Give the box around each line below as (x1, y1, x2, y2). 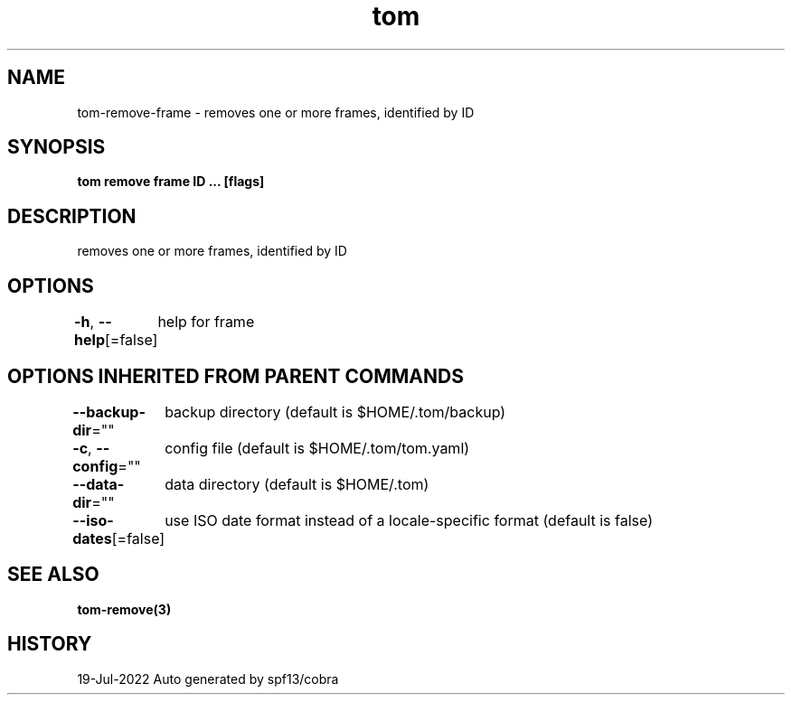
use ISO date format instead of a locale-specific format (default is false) (165, 510, 653, 529)
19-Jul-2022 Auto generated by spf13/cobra (77, 670, 339, 687)
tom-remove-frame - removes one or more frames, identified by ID (77, 104, 475, 120)
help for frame (157, 313, 255, 332)
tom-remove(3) (77, 601, 172, 617)
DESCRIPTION (7, 204, 137, 228)
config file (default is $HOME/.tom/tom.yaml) (165, 438, 470, 457)
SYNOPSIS (7, 136, 106, 159)
